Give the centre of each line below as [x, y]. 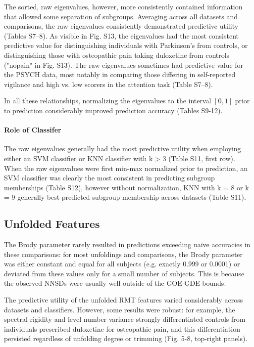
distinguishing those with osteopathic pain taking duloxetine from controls [117, 55]
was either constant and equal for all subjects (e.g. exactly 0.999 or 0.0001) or [122, 264]
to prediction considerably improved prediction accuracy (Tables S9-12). [113, 110]
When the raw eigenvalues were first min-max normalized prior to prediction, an [126, 168]
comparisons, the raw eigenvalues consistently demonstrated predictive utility [121, 26]
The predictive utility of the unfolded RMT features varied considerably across [124, 300]
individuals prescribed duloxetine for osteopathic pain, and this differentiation [122, 328]
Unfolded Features [52, 224]
